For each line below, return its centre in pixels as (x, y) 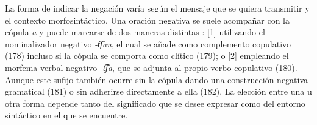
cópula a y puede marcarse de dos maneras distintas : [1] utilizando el (135, 32)
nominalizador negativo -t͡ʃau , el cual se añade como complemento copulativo (148, 43)
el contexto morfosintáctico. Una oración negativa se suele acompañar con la (147, 20)
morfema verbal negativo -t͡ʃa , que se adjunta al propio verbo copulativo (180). (151, 67)
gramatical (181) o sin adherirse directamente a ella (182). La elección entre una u (158, 91)
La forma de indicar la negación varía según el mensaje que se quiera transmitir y (157, 8)
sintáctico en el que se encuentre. (66, 115)
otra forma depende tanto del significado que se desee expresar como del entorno (155, 103)
